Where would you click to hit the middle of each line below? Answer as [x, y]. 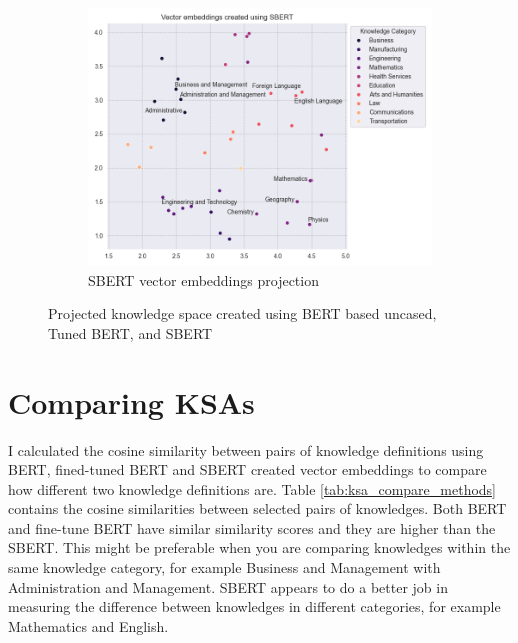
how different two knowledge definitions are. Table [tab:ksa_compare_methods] [252, 488]
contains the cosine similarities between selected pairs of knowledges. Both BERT [257, 508]
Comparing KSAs [131, 401]
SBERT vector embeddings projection [203, 279]
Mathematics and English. [88, 625]
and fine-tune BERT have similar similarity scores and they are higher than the [252, 527]
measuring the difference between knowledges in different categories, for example [254, 606]
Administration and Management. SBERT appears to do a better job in [228, 586]
